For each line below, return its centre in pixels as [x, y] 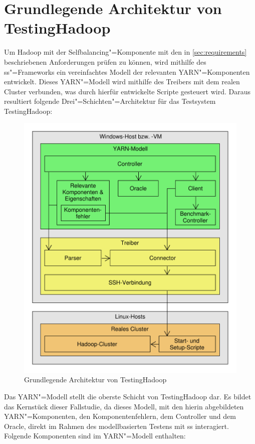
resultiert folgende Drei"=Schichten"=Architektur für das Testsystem [110, 101]
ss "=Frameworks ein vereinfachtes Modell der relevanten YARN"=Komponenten [127, 71]
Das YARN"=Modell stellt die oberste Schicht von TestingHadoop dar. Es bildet [128, 396]
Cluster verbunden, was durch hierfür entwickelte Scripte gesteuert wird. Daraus [127, 91]
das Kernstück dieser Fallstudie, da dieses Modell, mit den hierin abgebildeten [124, 406]
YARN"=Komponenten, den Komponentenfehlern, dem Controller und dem [120, 416]
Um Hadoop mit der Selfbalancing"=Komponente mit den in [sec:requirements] [125, 52]
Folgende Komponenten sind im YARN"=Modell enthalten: [95, 436]
